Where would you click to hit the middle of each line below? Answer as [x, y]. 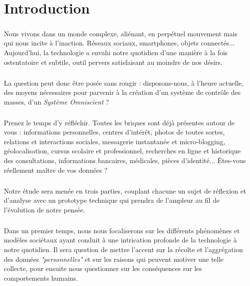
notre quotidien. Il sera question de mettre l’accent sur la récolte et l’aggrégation [124, 249]
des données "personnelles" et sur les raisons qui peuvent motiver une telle [114, 259]
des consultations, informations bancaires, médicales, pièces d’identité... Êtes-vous [125, 160]
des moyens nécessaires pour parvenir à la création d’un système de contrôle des [122, 92]
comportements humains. [41, 278]
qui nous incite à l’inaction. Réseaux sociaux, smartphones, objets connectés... [119, 43]
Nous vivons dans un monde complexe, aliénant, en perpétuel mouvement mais [121, 33]
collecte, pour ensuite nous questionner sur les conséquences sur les [103, 268]
